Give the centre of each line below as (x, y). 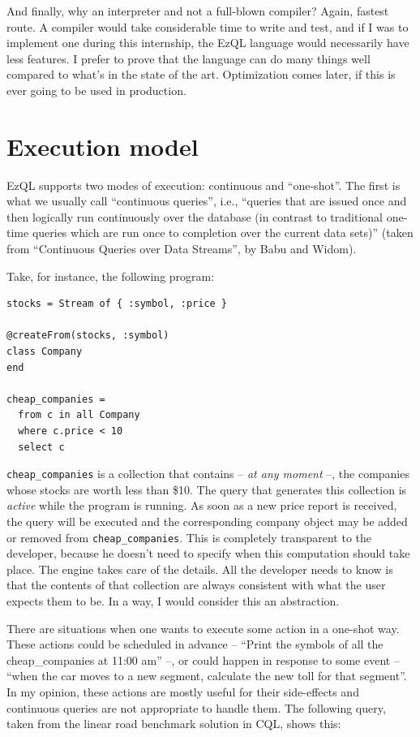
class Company (45, 352)
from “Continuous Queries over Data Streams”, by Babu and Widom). (182, 249)
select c (41, 447)
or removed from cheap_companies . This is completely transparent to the (189, 537)
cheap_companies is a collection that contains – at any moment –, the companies (208, 474)
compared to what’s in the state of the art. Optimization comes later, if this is (201, 74)
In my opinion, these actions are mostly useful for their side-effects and (183, 692)
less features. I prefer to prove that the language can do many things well (189, 58)
